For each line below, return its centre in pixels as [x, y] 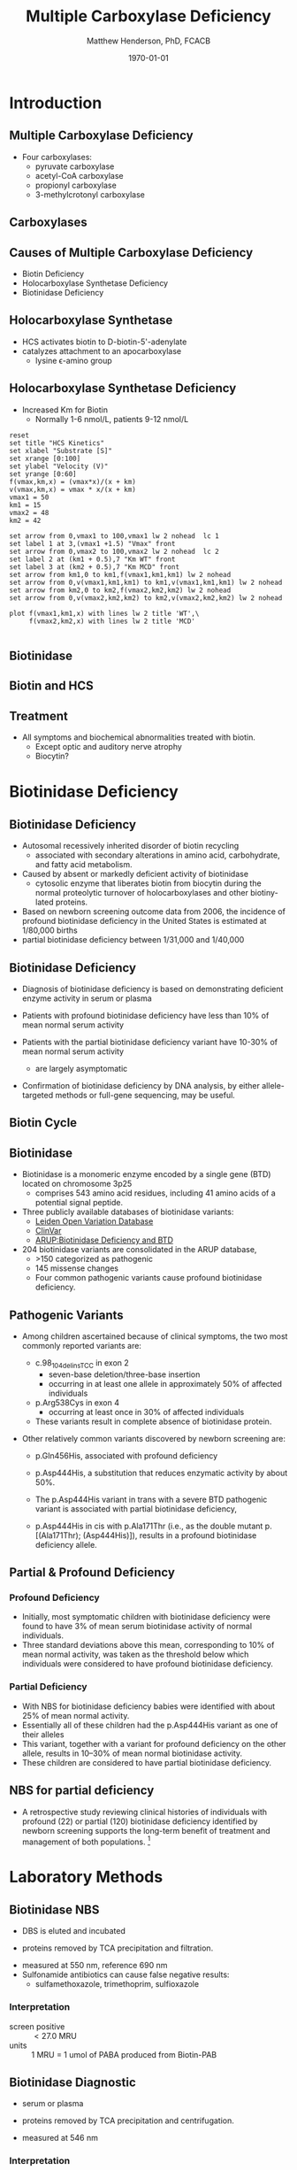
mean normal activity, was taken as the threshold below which [135, 1654]
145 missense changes [77, 1268]
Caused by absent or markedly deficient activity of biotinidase [135, 874]
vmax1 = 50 [29, 497]
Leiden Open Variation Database [94, 1221]
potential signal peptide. [79, 1203]
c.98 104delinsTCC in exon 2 [82, 1364]
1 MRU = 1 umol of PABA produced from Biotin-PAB [124, 2054]
